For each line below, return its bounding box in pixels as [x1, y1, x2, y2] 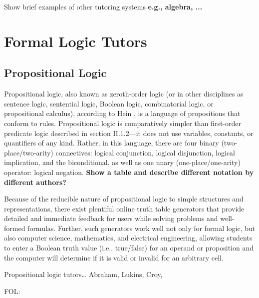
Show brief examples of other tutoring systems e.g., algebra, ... [4, 1, 203, 11]
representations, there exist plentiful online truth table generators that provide [4, 203, 245, 213]
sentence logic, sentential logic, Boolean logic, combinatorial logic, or [4, 98, 214, 108]
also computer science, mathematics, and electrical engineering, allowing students [4, 232, 253, 243]
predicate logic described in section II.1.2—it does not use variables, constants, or [4, 127, 254, 138]
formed [4, 222, 25, 233]
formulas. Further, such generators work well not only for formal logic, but [27, 222, 256, 233]
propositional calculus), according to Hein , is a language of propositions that [4, 108, 241, 118]
